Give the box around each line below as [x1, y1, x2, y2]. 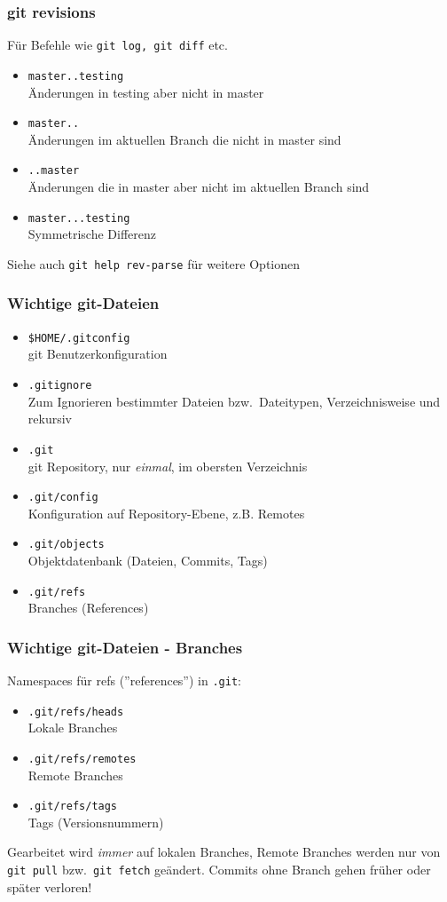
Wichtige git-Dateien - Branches [7, 636, 243, 658]
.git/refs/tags [27, 800, 118, 813]
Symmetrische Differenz [27, 225, 157, 243]
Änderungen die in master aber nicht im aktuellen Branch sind [27, 178, 370, 196]
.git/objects [27, 538, 105, 551]
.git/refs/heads [27, 705, 124, 718]
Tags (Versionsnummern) [27, 812, 164, 831]
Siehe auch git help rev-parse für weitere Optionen [7, 254, 300, 273]
